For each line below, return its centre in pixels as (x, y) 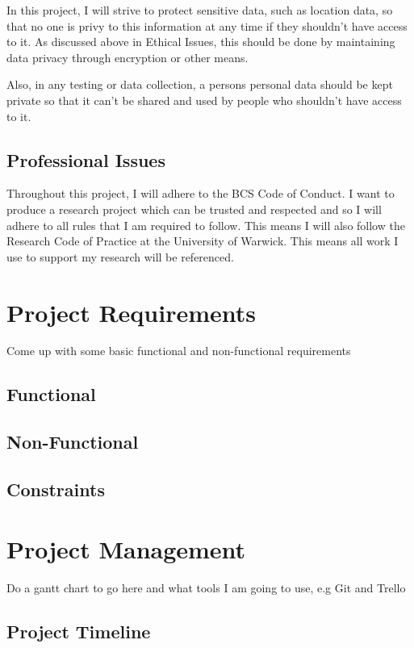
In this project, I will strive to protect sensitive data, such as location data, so (200, 10)
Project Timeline (79, 631)
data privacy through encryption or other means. (128, 57)
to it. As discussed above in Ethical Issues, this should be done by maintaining (201, 42)
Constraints (56, 489)
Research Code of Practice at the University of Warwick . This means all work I (203, 241)
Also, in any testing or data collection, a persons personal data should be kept (200, 84)
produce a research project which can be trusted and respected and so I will (194, 209)
